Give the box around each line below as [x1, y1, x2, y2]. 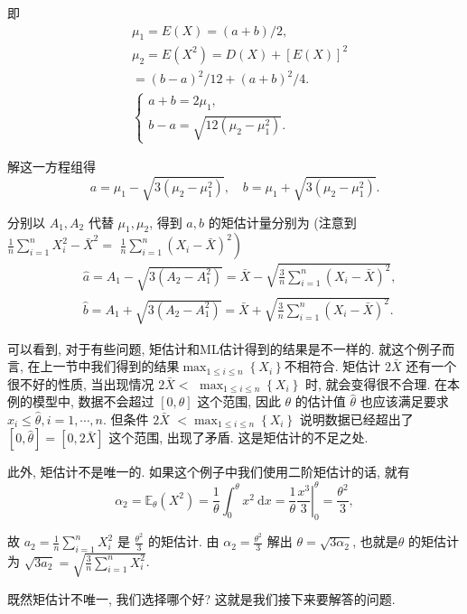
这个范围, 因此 [197, 392, 281, 411]
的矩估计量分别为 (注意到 [208, 212, 357, 231]
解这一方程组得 [7, 157, 96, 176]
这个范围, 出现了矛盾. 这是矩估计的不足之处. [108, 428, 369, 447]
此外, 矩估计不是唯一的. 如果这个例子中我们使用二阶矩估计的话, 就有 [7, 462, 410, 481]
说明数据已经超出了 [299, 409, 414, 428]
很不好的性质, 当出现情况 [7, 374, 154, 393]
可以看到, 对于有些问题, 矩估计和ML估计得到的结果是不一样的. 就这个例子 [7, 339, 443, 358]
